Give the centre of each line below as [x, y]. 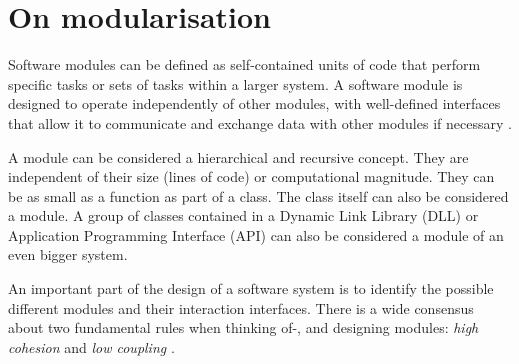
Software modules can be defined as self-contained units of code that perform [244, 64]
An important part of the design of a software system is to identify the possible [251, 288]
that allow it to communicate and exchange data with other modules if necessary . [260, 122]
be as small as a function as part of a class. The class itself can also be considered [258, 195]
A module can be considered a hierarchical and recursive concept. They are [238, 156]
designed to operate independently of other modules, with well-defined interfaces [254, 103]
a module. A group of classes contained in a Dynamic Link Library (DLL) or [243, 215]
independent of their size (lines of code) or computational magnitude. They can [251, 176]
